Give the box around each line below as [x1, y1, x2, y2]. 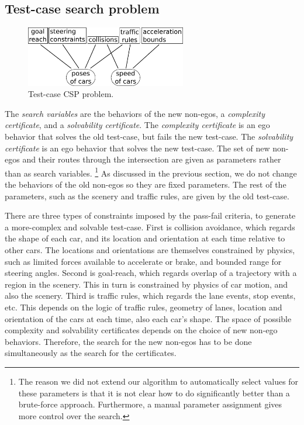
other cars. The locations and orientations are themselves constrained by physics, [5, 243, 295, 255]
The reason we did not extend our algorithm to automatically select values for [18, 375, 299, 387]
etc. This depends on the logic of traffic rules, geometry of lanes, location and [5, 300, 282, 313]
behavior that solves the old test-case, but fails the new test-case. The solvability [5, 130, 293, 142]
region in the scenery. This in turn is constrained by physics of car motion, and [5, 278, 288, 290]
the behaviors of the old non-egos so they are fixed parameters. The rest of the [5, 178, 286, 190]
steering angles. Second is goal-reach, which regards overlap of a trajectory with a [5, 267, 297, 279]
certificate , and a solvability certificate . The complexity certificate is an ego [5, 119, 270, 131]
